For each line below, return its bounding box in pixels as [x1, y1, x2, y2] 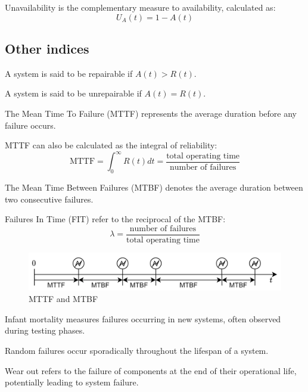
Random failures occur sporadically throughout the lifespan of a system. [5, 344, 269, 357]
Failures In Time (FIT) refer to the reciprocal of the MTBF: [5, 213, 226, 225]
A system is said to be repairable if [5, 67, 133, 79]
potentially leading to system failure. [5, 376, 139, 388]
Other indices [5, 39, 89, 57]
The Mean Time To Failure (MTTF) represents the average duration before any [5, 107, 297, 119]
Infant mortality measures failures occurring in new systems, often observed [5, 312, 281, 325]
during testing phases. [5, 324, 85, 337]
